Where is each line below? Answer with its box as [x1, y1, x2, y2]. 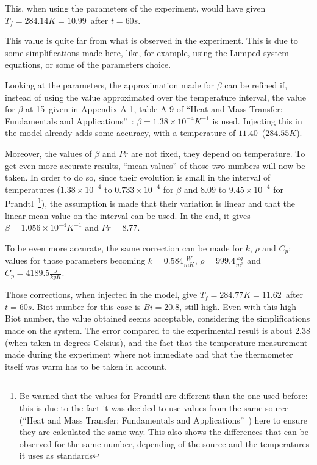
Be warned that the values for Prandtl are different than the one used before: [19, 389, 308, 402]
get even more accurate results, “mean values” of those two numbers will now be [5, 159, 305, 171]
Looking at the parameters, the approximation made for [5, 78, 215, 91]
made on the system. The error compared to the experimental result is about [5, 323, 293, 336]
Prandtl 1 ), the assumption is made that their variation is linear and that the [5, 195, 295, 209]
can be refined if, [224, 78, 288, 91]
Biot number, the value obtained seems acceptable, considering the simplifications [5, 312, 310, 325]
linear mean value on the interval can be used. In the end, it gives [5, 209, 251, 222]
